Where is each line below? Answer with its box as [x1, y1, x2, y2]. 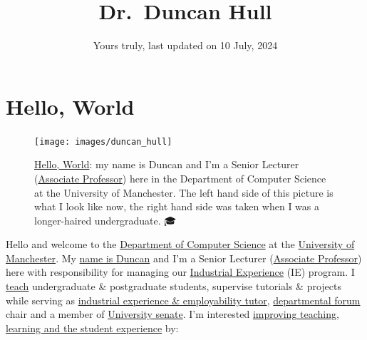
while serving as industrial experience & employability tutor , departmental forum [6, 292, 361, 307]
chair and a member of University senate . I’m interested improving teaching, [6, 306, 339, 321]
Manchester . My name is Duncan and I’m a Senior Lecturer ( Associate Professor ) [6, 250, 362, 265]
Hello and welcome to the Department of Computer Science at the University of [6, 237, 355, 252]
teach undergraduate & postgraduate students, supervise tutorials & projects [6, 279, 341, 294]
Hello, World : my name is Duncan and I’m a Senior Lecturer [34, 157, 299, 172]
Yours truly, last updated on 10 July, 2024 [93, 38, 278, 53]
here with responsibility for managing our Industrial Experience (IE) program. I [6, 264, 355, 279]
